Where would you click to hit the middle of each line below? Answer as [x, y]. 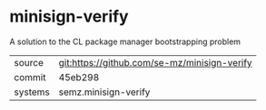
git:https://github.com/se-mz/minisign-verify [155, 62]
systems [32, 92]
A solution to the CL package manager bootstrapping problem [125, 41]
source [29, 62]
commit [30, 77]
